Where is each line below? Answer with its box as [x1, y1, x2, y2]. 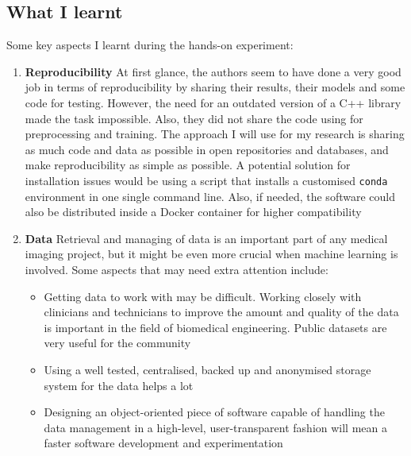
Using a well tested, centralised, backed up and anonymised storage [44, 361, 371, 377]
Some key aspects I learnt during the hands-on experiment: [6, 37, 294, 53]
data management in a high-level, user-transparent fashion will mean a [44, 419, 387, 435]
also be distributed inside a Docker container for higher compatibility [25, 203, 362, 220]
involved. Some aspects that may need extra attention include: [25, 261, 328, 277]
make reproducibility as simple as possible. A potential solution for [25, 157, 351, 173]
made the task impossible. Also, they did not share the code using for [25, 110, 363, 126]
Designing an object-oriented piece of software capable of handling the [44, 404, 385, 420]
